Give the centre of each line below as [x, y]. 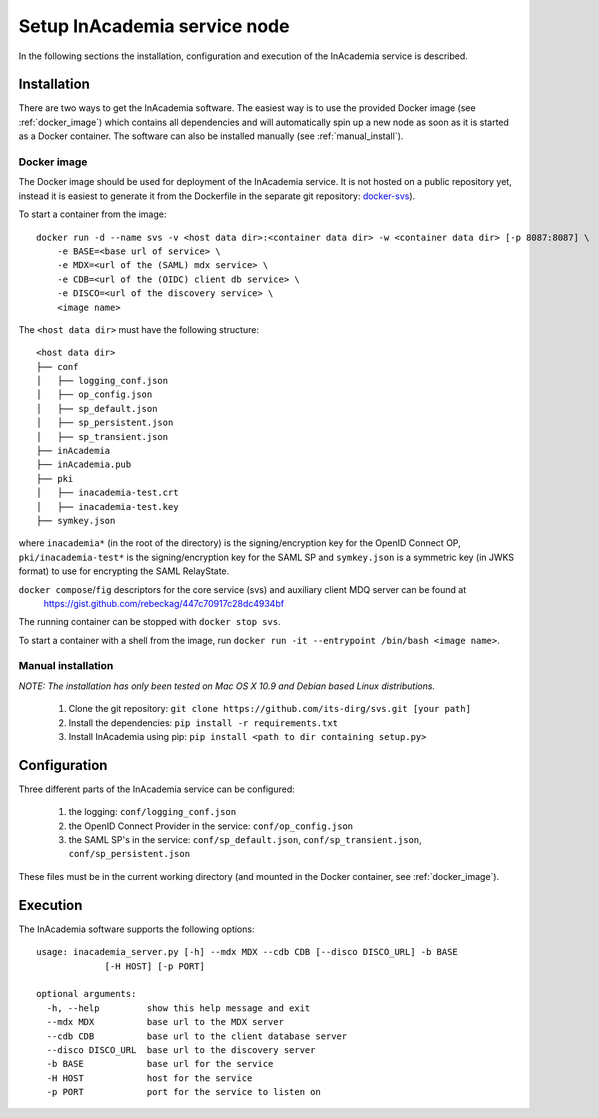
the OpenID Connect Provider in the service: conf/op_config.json [211, 826]
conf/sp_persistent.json [129, 854]
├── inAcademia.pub [84, 464]
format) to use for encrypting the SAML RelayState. [124, 571]
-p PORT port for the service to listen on [184, 1092]
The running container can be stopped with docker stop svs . [149, 622]
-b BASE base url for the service [160, 1064]
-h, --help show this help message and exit [178, 1008]
